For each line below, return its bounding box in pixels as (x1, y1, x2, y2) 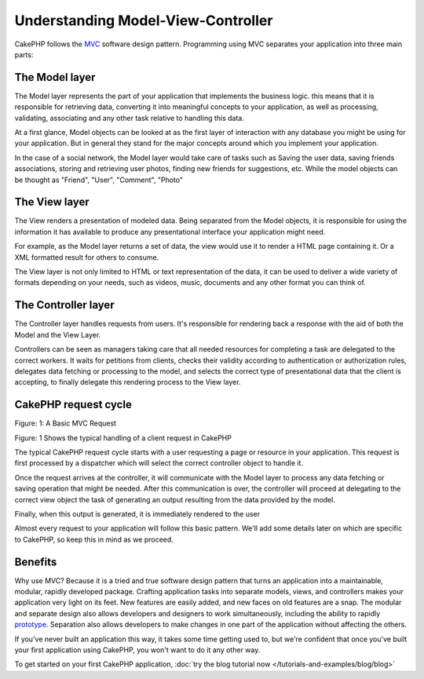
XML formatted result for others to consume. (14, 252, 159, 262)
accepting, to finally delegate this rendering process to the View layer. (14, 378, 241, 387)
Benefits (14, 555, 57, 568)
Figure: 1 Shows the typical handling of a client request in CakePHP (14, 433, 232, 443)
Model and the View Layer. (14, 330, 101, 339)
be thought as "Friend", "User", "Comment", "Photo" (14, 175, 184, 184)
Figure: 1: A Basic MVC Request (14, 418, 117, 428)
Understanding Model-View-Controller (14, 12, 273, 29)
